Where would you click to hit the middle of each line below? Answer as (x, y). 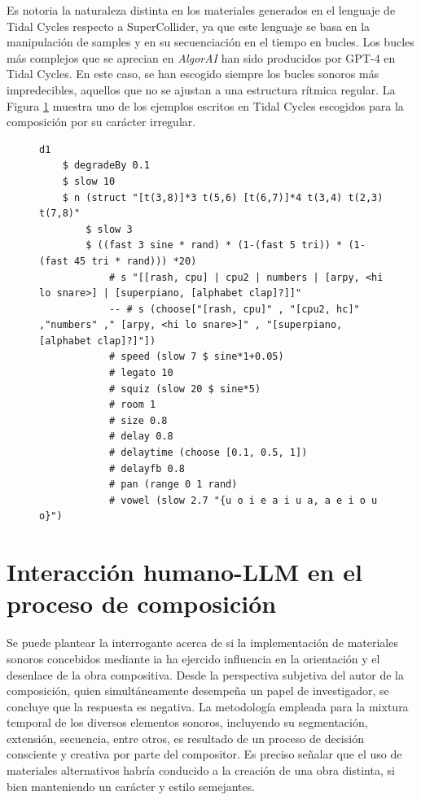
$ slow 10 (89, 181)
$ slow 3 (109, 229)
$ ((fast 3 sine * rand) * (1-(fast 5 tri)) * (214, 245)
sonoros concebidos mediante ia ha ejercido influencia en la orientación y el (193, 658)
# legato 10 (141, 373)
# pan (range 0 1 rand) (173, 485)
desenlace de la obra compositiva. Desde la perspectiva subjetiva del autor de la (205, 674)
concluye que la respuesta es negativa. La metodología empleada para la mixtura (208, 706)
